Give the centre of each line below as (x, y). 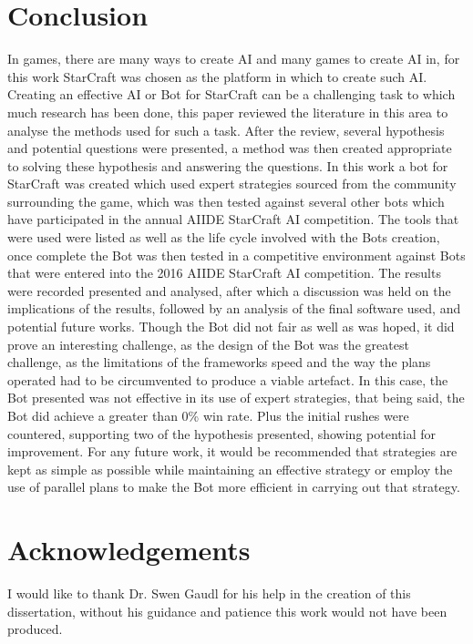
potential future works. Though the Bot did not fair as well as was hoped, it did (231, 327)
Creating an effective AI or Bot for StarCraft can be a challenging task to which (231, 94)
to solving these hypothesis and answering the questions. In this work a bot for (228, 165)
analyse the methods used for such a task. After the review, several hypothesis (226, 130)
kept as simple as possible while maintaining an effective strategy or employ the (230, 469)
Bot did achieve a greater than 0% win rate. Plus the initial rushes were (208, 415)
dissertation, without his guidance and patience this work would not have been (227, 611)
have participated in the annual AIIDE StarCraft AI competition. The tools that (233, 219)
